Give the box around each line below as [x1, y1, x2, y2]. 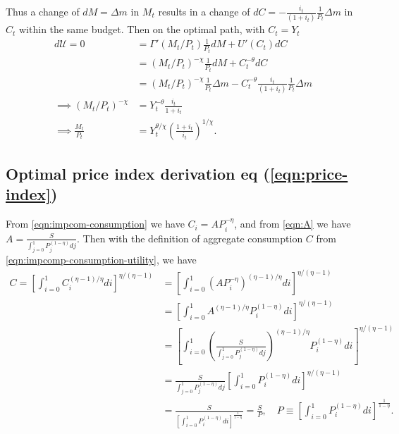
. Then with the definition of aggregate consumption [77, 230, 303, 245]
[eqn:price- [269, 163, 348, 185]
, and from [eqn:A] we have [234, 216, 351, 231]
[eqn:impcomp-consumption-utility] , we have [6, 252, 197, 267]
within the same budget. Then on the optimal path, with [19, 22, 265, 37]
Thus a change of [6, 4, 80, 18]
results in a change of [158, 4, 250, 18]
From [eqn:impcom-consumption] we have [6, 216, 185, 231]
